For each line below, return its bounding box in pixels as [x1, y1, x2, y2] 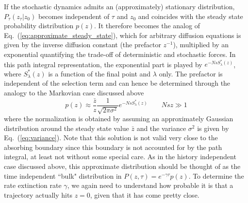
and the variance [136, 123, 186, 133]
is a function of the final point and [48, 68, 151, 78]
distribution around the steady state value [4, 123, 129, 133]
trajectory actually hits [4, 189, 72, 200]
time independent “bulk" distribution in [4, 170, 122, 181]
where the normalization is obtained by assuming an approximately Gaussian [4, 113, 233, 124]
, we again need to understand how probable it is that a [67, 180, 233, 190]
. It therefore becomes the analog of [94, 20, 200, 31]
